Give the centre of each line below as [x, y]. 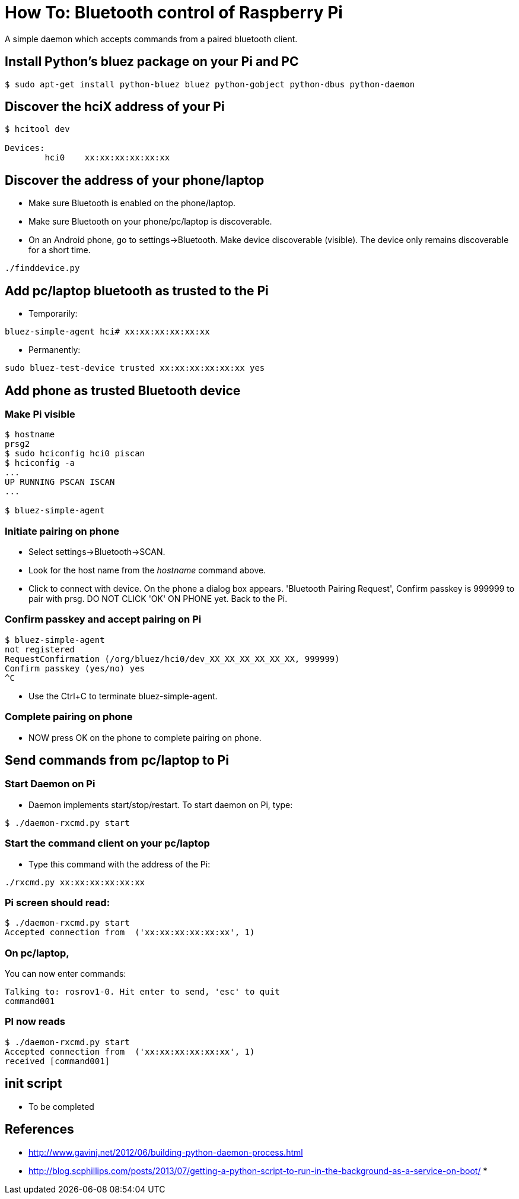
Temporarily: [53, 314]
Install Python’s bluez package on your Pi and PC [152, 62]
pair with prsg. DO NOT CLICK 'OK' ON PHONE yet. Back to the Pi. [158, 599]
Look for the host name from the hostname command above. [147, 570]
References [39, 1129]
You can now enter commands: [66, 974]
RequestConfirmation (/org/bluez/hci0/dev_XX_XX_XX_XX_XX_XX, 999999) [172, 659]
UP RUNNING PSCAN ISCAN [60, 482]
